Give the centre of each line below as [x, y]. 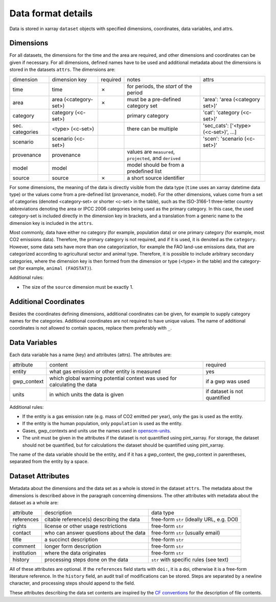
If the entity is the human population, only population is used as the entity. [102, 424]
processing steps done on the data [86, 560]
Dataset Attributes [39, 476]
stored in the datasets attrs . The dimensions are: [62, 70]
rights [19, 526]
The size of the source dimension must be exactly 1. [78, 287]
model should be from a [156, 165]
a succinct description [71, 539]
